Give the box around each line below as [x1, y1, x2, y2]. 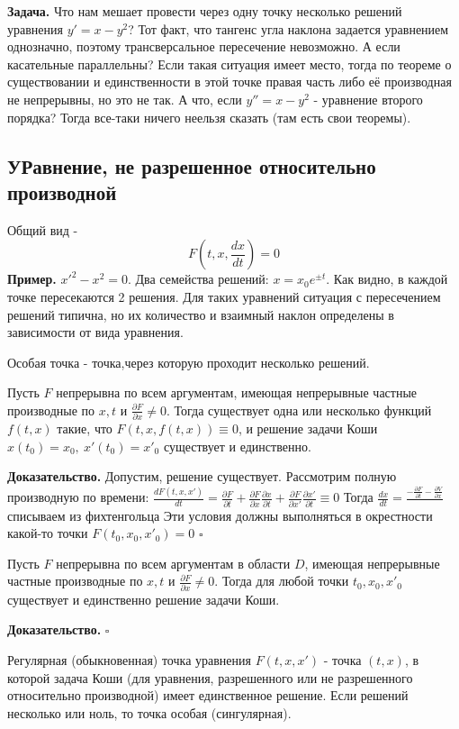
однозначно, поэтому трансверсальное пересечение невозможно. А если [7, 37, 400, 56]
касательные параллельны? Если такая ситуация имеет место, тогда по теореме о [7, 54, 452, 73]
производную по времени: [7, 488, 149, 506]
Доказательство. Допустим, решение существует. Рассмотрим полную [7, 467, 397, 486]
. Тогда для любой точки [214, 571, 349, 590]
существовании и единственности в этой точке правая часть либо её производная [7, 72, 452, 91]
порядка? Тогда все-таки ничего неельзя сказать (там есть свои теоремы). [7, 107, 411, 126]
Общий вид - [7, 220, 78, 239]
